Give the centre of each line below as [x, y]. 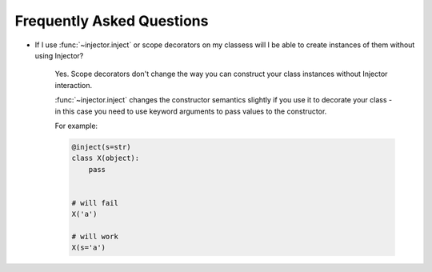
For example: [76, 126]
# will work [95, 236]
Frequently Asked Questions [112, 21]
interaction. [74, 85]
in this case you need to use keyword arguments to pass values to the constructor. [191, 111]
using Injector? [59, 55]
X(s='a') [89, 248]
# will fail [95, 203]
